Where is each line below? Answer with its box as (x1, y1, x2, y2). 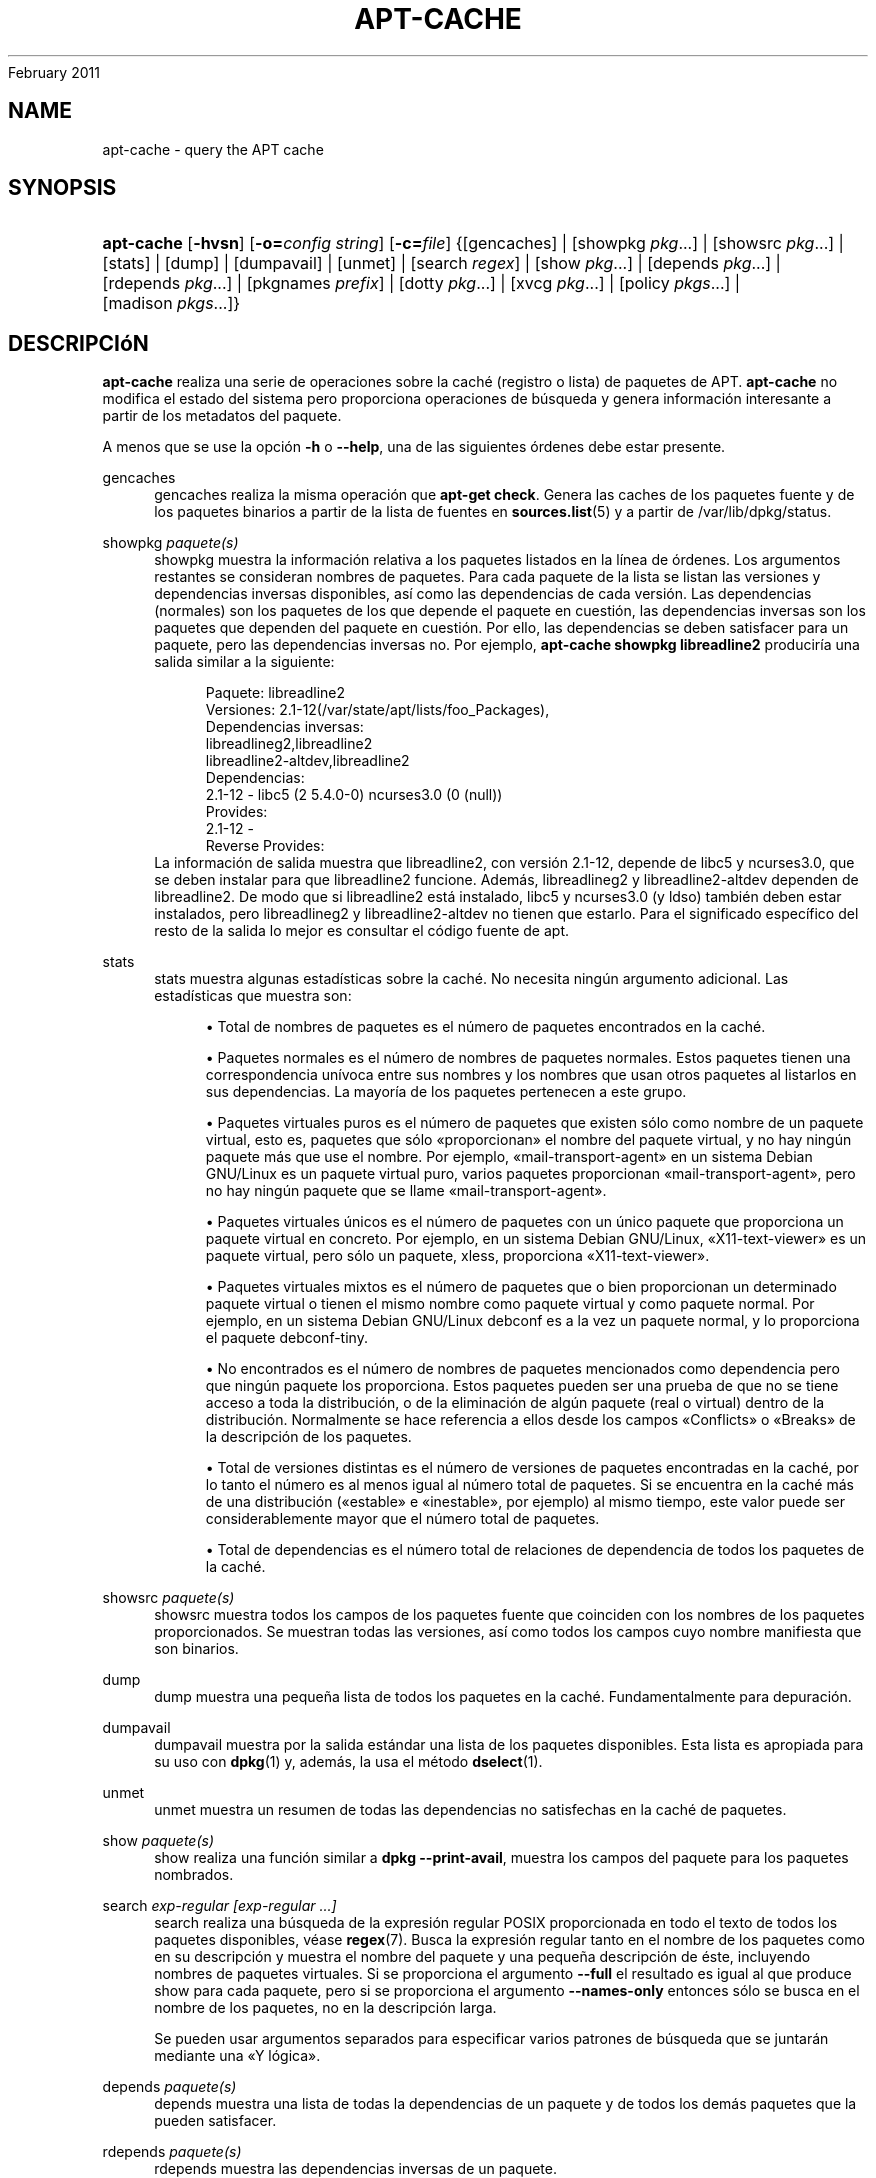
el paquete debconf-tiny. (205, 1329, 368, 1347)
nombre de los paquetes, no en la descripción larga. (154, 1999, 497, 2017)
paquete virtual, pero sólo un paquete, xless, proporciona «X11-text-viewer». (205, 1247, 710, 1265)
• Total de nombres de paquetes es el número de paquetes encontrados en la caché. (205, 1018, 766, 1036)
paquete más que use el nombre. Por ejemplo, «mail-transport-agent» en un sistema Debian (205, 1148, 813, 1166)
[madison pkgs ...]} (102, 293, 241, 314)
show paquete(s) (102, 1832, 215, 1850)
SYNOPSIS (8, 175, 117, 201)
